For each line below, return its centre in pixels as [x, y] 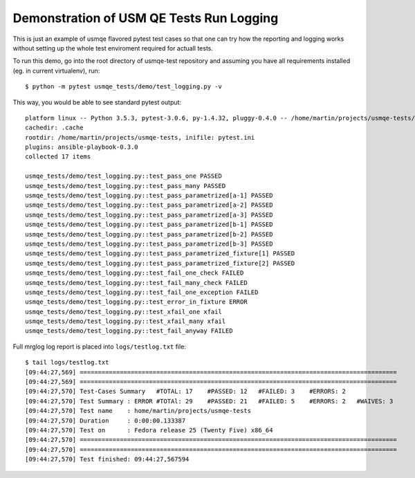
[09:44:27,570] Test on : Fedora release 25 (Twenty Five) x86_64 [149, 430]
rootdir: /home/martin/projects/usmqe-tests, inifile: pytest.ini [140, 137]
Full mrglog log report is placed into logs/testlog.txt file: [100, 347]
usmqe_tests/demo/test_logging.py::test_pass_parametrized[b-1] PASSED [149, 224]
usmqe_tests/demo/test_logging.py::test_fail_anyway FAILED [129, 331]
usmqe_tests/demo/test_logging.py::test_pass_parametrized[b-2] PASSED [149, 234]
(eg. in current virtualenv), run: [56, 71]
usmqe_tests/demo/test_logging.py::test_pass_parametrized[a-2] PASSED [149, 205]
